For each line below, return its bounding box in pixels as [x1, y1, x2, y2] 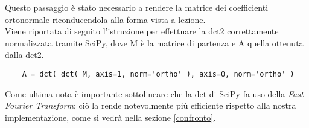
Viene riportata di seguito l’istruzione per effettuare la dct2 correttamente [5, 25, 279, 37]
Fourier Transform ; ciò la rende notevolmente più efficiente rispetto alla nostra [5, 99, 296, 112]
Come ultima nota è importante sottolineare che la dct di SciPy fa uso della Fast [5, 87, 304, 100]
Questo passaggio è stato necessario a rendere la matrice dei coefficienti [5, 1, 269, 13]
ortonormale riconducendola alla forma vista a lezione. [5, 13, 206, 25]
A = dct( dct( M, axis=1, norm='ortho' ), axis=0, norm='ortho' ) [22, 69, 295, 78]
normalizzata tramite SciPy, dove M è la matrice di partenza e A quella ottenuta [5, 36, 304, 49]
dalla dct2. [5, 48, 44, 61]
